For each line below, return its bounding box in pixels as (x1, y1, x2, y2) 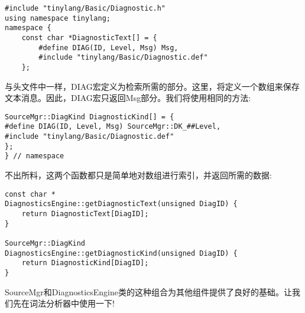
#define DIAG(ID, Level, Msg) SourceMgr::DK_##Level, (5, 122, 221, 131)
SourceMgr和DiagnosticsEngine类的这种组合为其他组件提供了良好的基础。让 (5, 285, 292, 298)
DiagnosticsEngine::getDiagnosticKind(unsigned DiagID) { (5, 249, 238, 257)
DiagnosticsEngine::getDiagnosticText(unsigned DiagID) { (5, 200, 238, 208)
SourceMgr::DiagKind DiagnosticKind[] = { (5, 112, 174, 121)
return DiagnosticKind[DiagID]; (21, 259, 149, 268)
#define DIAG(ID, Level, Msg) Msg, (38, 43, 179, 52)
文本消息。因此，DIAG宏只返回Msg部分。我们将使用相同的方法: (5, 92, 251, 104)
